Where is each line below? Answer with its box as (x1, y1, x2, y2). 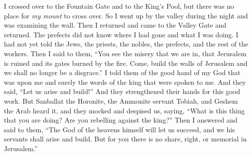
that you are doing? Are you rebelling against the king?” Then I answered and (4, 115, 237, 125)
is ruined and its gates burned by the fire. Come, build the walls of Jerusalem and (4, 58, 248, 68)
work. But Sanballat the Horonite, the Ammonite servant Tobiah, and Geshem (4, 95, 238, 106)
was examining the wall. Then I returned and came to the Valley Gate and (4, 20, 226, 30)
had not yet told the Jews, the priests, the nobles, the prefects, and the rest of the (4, 39, 249, 49)
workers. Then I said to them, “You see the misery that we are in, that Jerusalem (4, 48, 247, 58)
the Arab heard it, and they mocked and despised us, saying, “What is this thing (4, 105, 245, 115)
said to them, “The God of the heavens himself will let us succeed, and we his (4, 124, 235, 134)
